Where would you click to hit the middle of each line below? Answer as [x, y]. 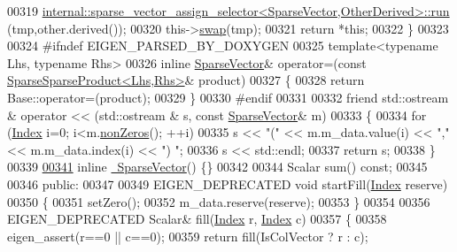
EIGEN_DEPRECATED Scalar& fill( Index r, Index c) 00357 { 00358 [197, 219]
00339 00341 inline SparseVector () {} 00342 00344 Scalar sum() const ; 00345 [217, 167]
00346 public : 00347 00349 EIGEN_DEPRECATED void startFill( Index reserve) [228, 183]
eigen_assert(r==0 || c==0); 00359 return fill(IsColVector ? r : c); [188, 236]
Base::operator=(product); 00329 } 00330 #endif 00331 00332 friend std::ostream [228, 97]
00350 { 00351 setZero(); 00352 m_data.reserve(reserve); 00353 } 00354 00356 [219, 201]
